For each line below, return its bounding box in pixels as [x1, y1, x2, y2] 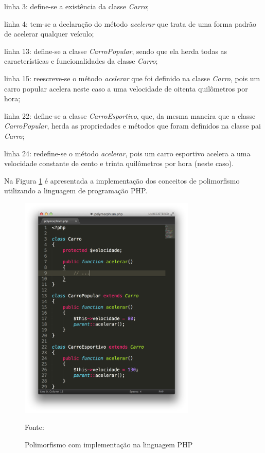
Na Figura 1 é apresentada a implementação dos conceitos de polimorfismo [4, 175, 240, 186]
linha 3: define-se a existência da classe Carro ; [4, 1, 149, 11]
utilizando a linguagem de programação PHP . [4, 185, 148, 196]
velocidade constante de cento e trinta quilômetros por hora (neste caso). [4, 158, 234, 169]
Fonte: [25, 422, 44, 432]
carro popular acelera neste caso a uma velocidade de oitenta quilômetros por [4, 83, 248, 94]
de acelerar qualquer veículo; [4, 28, 94, 39]
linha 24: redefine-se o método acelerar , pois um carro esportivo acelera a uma [4, 148, 251, 158]
